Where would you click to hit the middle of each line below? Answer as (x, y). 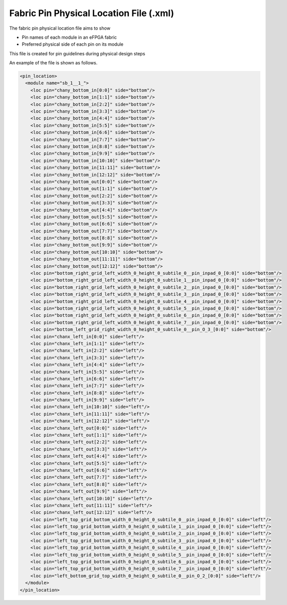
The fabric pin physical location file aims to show (60, 28)
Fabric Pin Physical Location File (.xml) (92, 13)
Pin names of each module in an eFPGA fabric (69, 37)
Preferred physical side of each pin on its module (73, 44)
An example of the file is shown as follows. (53, 63)
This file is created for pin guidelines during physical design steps (77, 53)
